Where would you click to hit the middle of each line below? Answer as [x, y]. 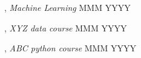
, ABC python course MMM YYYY [70, 48]
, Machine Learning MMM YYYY [67, 7]
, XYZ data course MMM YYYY [66, 27]
